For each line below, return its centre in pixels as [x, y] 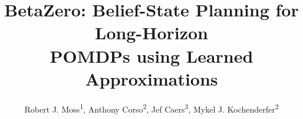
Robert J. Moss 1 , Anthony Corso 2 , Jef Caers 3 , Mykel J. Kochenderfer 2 [151, 108]
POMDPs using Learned [151, 55]
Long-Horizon [151, 33]
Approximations [151, 78]
